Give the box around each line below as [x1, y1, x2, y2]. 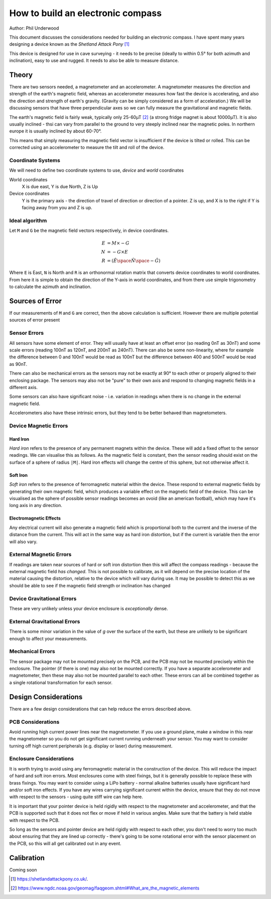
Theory [9, 70, 33, 79]
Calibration [9, 853, 45, 862]
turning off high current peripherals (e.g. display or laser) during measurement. [9, 743, 173, 749]
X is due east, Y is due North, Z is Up [22, 184, 98, 190]
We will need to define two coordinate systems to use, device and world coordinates [9, 167, 184, 173]
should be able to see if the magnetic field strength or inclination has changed [9, 582, 171, 588]
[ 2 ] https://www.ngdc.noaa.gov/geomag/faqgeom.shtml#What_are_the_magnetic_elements [11, 885, 200, 891]
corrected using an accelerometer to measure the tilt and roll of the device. [9, 145, 165, 151]
